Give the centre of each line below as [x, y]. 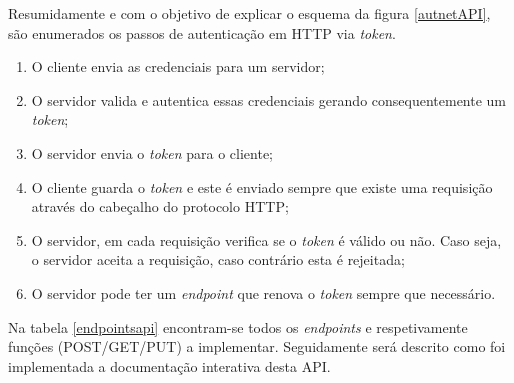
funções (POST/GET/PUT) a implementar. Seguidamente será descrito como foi [257, 346]
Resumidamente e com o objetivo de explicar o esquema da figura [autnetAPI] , [249, 13]
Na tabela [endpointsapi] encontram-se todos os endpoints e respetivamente [238, 326]
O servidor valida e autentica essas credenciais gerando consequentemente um [269, 99]
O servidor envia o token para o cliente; [152, 152]
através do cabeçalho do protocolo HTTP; [160, 206]
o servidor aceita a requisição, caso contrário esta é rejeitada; [218, 259]
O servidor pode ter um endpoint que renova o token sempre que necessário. [263, 292]
